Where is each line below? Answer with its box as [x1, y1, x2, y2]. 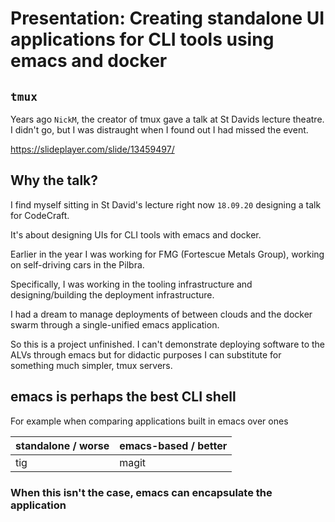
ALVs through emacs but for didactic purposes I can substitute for [10, 348, 282, 361]
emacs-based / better [119, 438, 228, 452]
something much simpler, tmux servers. [10, 359, 173, 371]
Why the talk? [10, 172, 99, 189]
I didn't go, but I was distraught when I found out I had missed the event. [10, 124, 309, 136]
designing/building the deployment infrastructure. [10, 288, 215, 301]
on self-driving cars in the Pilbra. [10, 258, 145, 271]
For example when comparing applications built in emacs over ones [10, 415, 289, 427]
